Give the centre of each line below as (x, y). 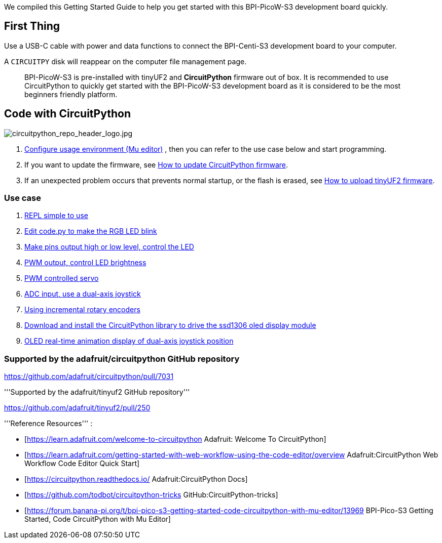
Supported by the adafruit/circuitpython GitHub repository (122, 359)
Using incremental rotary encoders (82, 310)
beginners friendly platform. (71, 94)
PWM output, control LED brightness (85, 263)
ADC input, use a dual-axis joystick (83, 294)
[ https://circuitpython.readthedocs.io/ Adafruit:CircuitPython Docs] (136, 479)
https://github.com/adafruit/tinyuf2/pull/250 (77, 408)
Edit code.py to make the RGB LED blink (91, 231)
